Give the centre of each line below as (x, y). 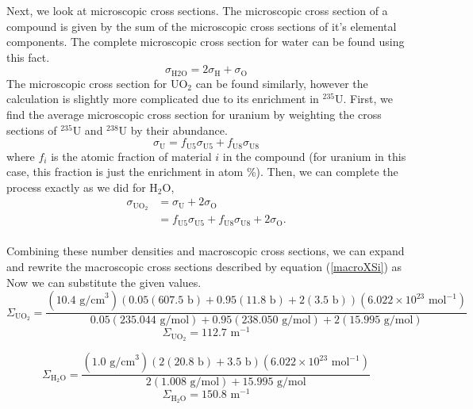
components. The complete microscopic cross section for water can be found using (206, 42)
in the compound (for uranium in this (314, 156)
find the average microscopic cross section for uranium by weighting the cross (194, 115)
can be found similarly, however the (282, 83)
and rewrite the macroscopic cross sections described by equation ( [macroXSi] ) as (204, 266)
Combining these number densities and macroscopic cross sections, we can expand (206, 251)
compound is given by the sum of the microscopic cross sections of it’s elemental (202, 26)
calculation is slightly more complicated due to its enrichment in (163, 99)
